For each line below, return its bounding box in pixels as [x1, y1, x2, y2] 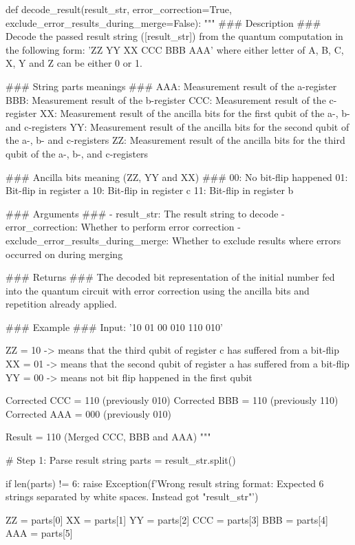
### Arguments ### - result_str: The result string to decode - [6, 206, 285, 220]
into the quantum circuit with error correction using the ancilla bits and [6, 283, 310, 297]
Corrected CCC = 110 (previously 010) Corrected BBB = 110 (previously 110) [6, 393, 338, 407]
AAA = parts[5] [6, 526, 73, 540]
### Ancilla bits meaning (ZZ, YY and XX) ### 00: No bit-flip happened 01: [6, 169, 348, 184]
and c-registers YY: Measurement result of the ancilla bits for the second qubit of [6, 119, 349, 133]
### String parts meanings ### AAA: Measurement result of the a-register [6, 78, 337, 93]
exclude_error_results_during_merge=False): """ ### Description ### [6, 15, 321, 30]
